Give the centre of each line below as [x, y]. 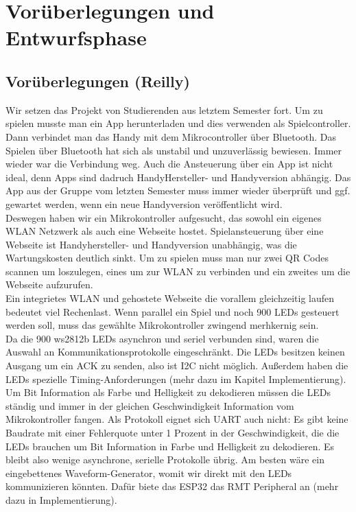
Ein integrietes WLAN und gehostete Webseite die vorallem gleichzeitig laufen [170, 298]
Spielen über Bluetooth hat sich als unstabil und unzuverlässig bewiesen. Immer [174, 150]
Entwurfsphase [76, 37]
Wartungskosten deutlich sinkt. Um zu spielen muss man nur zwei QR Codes [167, 258]
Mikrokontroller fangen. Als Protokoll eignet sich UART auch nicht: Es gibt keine [177, 419]
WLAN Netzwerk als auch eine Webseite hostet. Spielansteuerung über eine [165, 231]
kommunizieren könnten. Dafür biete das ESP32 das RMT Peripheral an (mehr [172, 486]
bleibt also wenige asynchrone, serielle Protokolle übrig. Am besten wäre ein [165, 459]
